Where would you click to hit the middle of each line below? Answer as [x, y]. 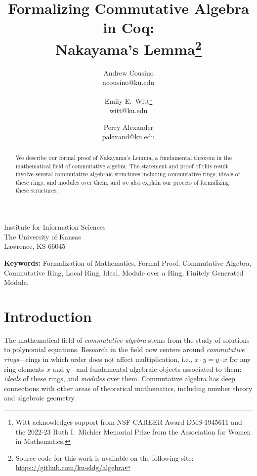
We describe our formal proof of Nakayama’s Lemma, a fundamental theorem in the [124, 157]
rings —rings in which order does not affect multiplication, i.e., [98, 359]
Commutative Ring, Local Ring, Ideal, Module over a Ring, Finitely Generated [124, 272]
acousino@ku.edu [128, 82]
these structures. [37, 190]
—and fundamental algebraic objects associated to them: [155, 369]
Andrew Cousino [128, 72]
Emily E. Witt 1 [128, 100]
